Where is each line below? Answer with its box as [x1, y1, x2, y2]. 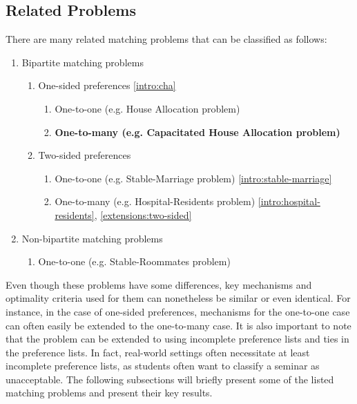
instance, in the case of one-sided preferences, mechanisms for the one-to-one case [6, 304, 350, 318]
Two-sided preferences [38, 148, 131, 162]
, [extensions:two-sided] [94, 207, 192, 222]
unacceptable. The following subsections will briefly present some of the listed [6, 372, 334, 386]
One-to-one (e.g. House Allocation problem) [55, 101, 240, 115]
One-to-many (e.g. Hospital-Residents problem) [55, 194, 255, 209]
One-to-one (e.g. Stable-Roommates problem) [38, 254, 231, 269]
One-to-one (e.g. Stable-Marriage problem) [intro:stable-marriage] [55, 171, 332, 185]
